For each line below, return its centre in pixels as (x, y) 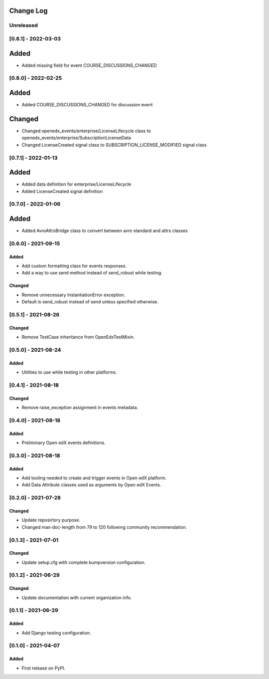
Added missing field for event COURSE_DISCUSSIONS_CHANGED (89, 65)
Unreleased (24, 25)
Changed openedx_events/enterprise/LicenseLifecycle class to (86, 131)
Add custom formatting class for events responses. (74, 266)
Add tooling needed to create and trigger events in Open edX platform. (94, 478)
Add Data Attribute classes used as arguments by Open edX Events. (91, 485)
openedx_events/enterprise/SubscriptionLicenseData (76, 138)
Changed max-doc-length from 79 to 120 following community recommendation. (104, 527)
